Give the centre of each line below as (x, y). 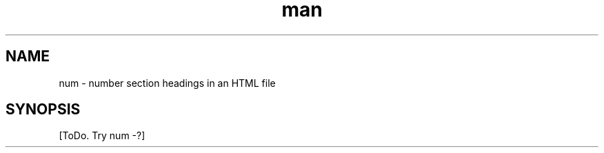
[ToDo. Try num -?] (102, 136)
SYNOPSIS (43, 110)
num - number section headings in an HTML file (167, 83)
